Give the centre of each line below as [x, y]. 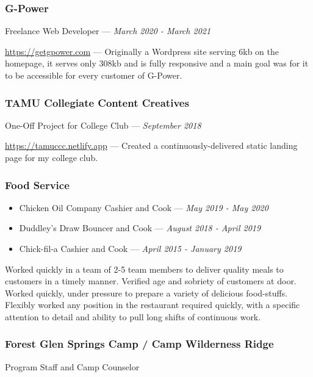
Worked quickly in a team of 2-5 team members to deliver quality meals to [144, 269]
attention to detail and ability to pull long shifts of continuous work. [133, 316]
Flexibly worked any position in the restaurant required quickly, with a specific [153, 305]
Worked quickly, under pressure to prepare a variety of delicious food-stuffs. [146, 293]
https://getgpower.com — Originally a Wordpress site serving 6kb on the [142, 51]
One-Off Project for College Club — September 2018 [103, 125]
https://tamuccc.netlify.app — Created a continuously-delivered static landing [151, 145]
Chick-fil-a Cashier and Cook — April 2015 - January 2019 [130, 248]
